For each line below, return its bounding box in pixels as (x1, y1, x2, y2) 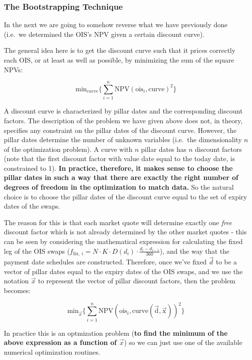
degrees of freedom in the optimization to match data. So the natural (4, 182, 234, 192)
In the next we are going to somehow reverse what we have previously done (4, 19, 228, 30)
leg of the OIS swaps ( (4, 245, 70, 256)
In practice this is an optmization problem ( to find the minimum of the (4, 327, 228, 338)
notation (4, 276, 29, 286)
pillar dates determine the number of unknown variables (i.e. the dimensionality (4, 134, 242, 145)
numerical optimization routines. (4, 346, 100, 357)
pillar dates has (141, 144, 187, 154)
